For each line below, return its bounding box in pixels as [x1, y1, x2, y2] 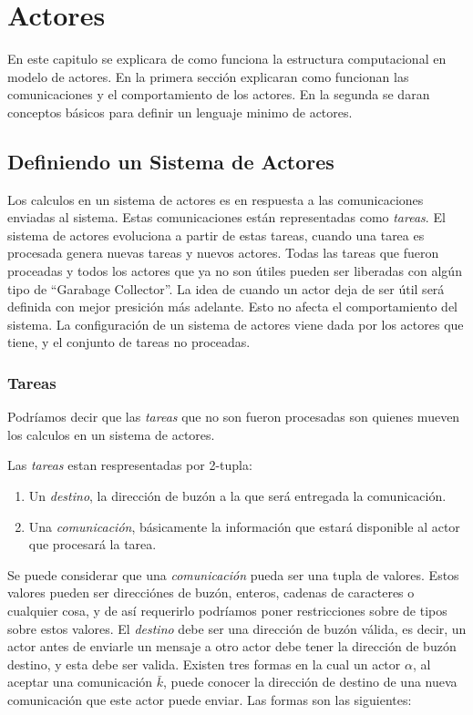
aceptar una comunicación [7, 672, 153, 691]
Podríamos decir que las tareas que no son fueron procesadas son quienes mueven [7, 407, 460, 426]
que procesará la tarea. [28, 535, 157, 554]
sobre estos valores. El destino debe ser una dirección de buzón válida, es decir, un [7, 618, 467, 638]
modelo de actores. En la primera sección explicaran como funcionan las [7, 66, 409, 86]
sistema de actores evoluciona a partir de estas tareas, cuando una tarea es [7, 225, 425, 244]
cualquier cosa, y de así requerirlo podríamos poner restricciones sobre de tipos [7, 601, 447, 620]
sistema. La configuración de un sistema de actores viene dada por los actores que [7, 314, 464, 333]
